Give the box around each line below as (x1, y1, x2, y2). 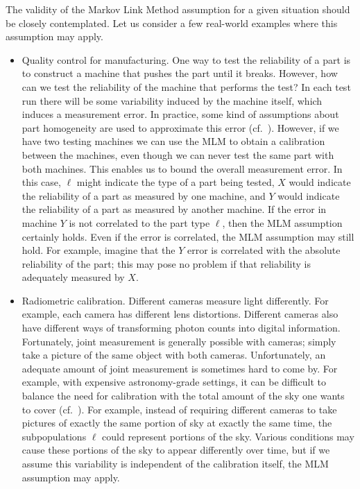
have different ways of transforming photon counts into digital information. (22, 320, 341, 335)
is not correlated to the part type (69, 215, 210, 230)
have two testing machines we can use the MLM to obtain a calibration (22, 134, 325, 148)
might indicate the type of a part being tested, (76, 175, 275, 189)
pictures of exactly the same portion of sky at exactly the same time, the (22, 415, 332, 430)
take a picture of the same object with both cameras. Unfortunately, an (22, 348, 326, 362)
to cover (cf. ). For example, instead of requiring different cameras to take (22, 402, 337, 416)
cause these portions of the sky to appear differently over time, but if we (22, 443, 330, 457)
